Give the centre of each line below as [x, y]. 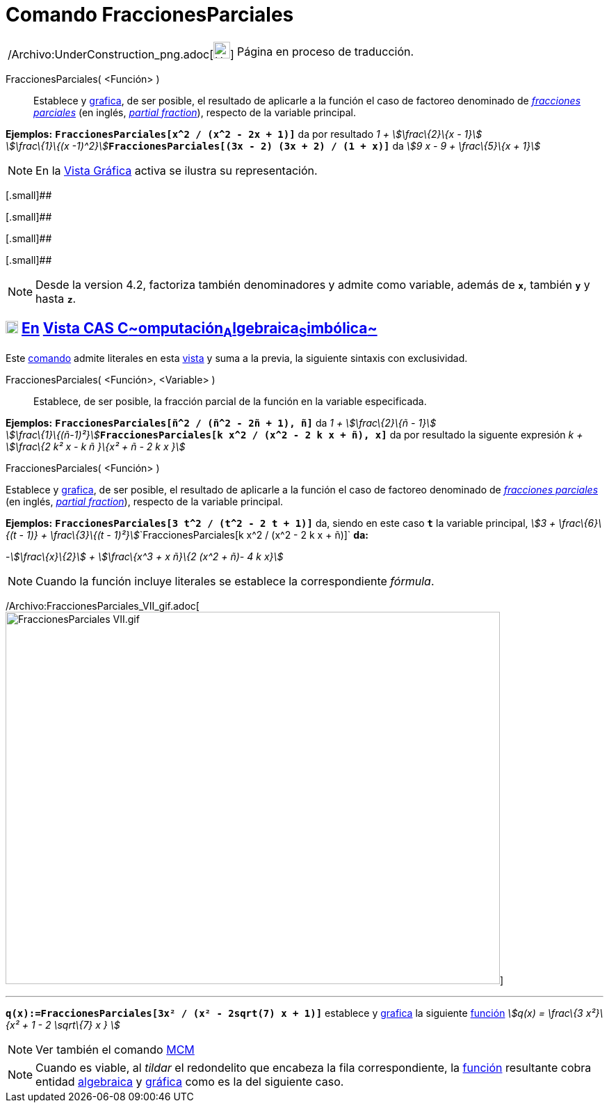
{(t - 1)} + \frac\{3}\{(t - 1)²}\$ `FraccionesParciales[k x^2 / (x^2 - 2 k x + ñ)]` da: [187, 535]
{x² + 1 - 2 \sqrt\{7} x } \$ [63, 1024]
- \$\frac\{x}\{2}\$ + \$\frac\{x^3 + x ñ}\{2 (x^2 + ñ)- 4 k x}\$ [145, 556]
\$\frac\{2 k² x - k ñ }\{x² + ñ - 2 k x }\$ [96, 446]
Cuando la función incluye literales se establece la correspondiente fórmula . [235, 581]
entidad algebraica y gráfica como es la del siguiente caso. [190, 1081]
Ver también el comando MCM [115, 1049]
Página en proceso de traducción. [325, 51]
